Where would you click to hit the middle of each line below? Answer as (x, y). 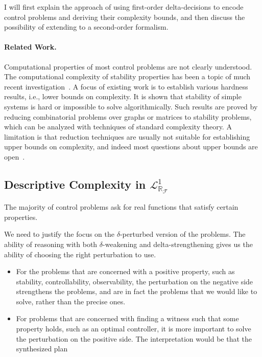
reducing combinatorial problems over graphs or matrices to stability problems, (128, 116)
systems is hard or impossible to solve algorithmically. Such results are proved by (131, 106)
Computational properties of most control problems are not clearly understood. (128, 66)
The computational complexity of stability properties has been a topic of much (127, 76)
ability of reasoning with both (51, 244)
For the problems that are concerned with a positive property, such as (125, 271)
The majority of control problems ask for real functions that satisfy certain (121, 207)
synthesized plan (42, 349)
